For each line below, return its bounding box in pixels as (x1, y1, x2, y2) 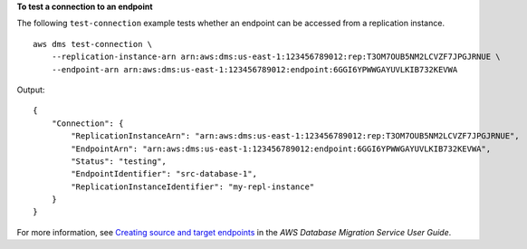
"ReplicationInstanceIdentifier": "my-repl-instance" (71, 181, 315, 192)
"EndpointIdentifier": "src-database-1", (71, 168, 258, 179)
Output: (16, 84, 45, 95)
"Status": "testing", (71, 156, 168, 167)
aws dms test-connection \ (33, 39, 153, 49)
